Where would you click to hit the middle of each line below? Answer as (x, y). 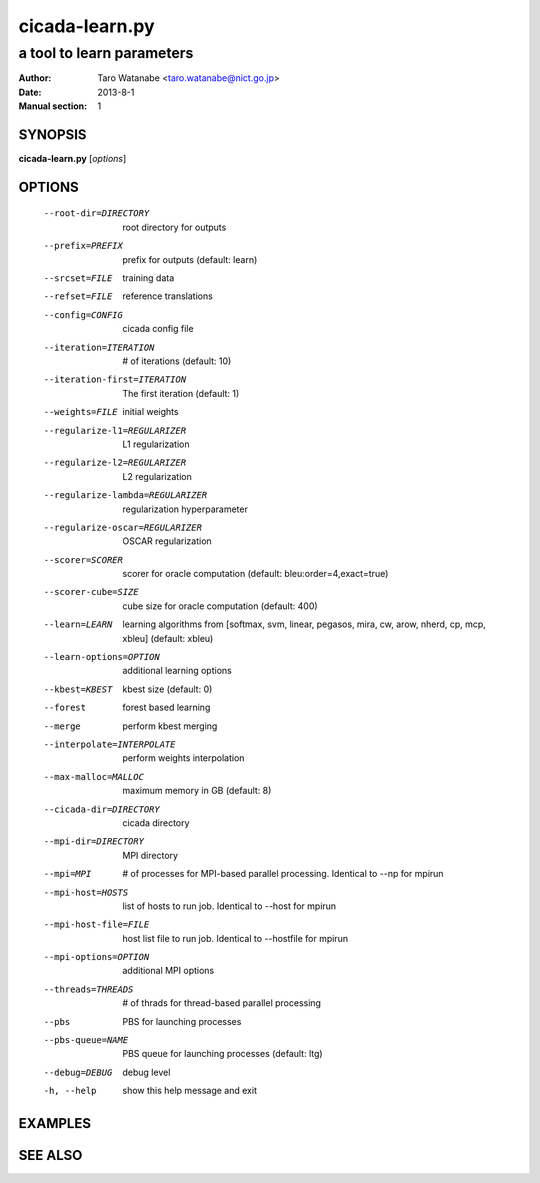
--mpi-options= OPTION (96, 957)
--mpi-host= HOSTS (86, 892)
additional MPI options (168, 971)
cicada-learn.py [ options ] (72, 159)
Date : (30, 92)
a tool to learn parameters (106, 53)
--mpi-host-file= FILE (96, 924)
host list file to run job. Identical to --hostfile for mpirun (235, 938)
